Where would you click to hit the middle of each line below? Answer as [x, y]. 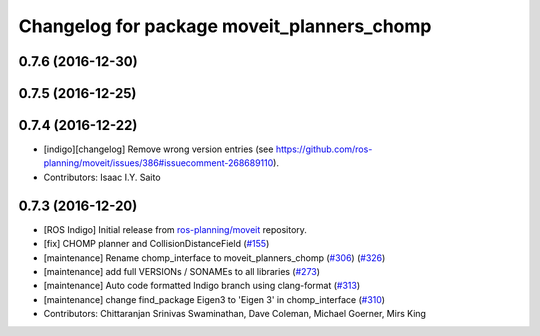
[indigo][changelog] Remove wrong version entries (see [158, 149]
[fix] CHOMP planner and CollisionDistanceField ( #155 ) [156, 244]
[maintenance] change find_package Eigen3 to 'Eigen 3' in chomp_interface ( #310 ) [214, 299]
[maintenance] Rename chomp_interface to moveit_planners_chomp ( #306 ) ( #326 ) [214, 257]
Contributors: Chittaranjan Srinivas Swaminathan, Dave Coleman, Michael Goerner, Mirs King [235, 314]
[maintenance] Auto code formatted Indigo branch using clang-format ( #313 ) [202, 286]
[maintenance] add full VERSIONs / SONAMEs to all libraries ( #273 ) [181, 271]
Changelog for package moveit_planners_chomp [225, 26]
